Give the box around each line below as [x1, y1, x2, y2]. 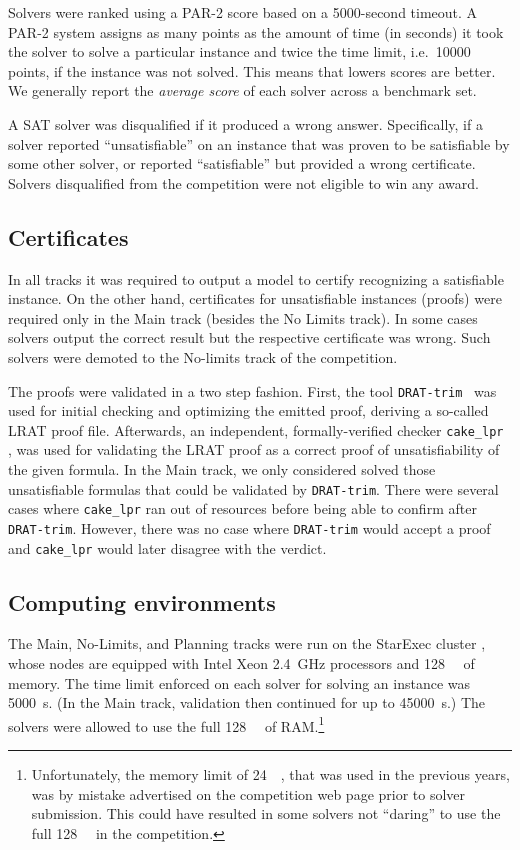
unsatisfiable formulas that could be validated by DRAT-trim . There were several [8, 478, 499, 499]
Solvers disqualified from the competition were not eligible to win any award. [8, 172, 479, 193]
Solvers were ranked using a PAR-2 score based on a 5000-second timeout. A [8, 2, 478, 22]
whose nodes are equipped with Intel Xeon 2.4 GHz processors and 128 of [8, 653, 475, 674]
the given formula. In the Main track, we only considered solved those [8, 459, 436, 480]
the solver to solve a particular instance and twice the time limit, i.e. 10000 [8, 41, 471, 62]
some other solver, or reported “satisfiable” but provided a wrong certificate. [8, 153, 476, 174]
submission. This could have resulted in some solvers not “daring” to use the [31, 803, 501, 824]
